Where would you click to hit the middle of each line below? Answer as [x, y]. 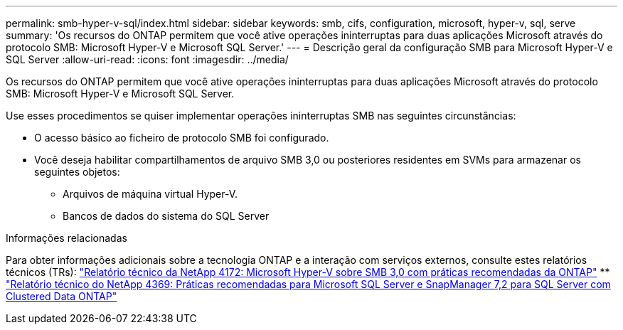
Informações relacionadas [66, 238]
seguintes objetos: [77, 172]
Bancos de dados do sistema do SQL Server [166, 216]
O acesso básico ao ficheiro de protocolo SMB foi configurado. [182, 138]
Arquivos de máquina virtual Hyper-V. [150, 194]
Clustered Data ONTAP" [62, 296]
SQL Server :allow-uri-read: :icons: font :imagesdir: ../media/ [147, 59]
